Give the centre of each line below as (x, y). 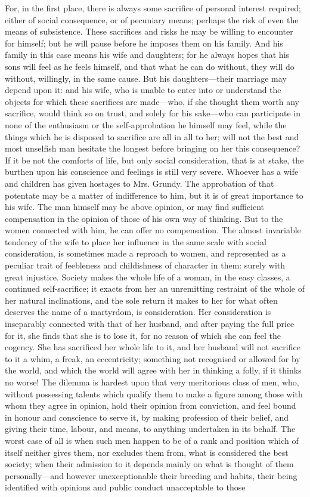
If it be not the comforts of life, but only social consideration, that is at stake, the (154, 160)
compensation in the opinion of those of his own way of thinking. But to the (144, 218)
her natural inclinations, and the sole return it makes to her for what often (141, 300)
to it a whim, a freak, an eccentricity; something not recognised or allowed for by (153, 358)
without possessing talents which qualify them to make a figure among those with (154, 393)
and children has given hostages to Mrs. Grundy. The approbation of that (139, 183)
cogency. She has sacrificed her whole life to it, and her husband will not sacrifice (153, 347)
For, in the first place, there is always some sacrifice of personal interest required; (153, 8)
